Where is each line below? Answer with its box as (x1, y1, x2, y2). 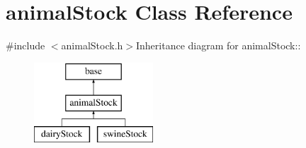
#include (6, 38, 45, 53)
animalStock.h (61, 38, 123, 53)
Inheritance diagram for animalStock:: (135, 38, 301, 53)
